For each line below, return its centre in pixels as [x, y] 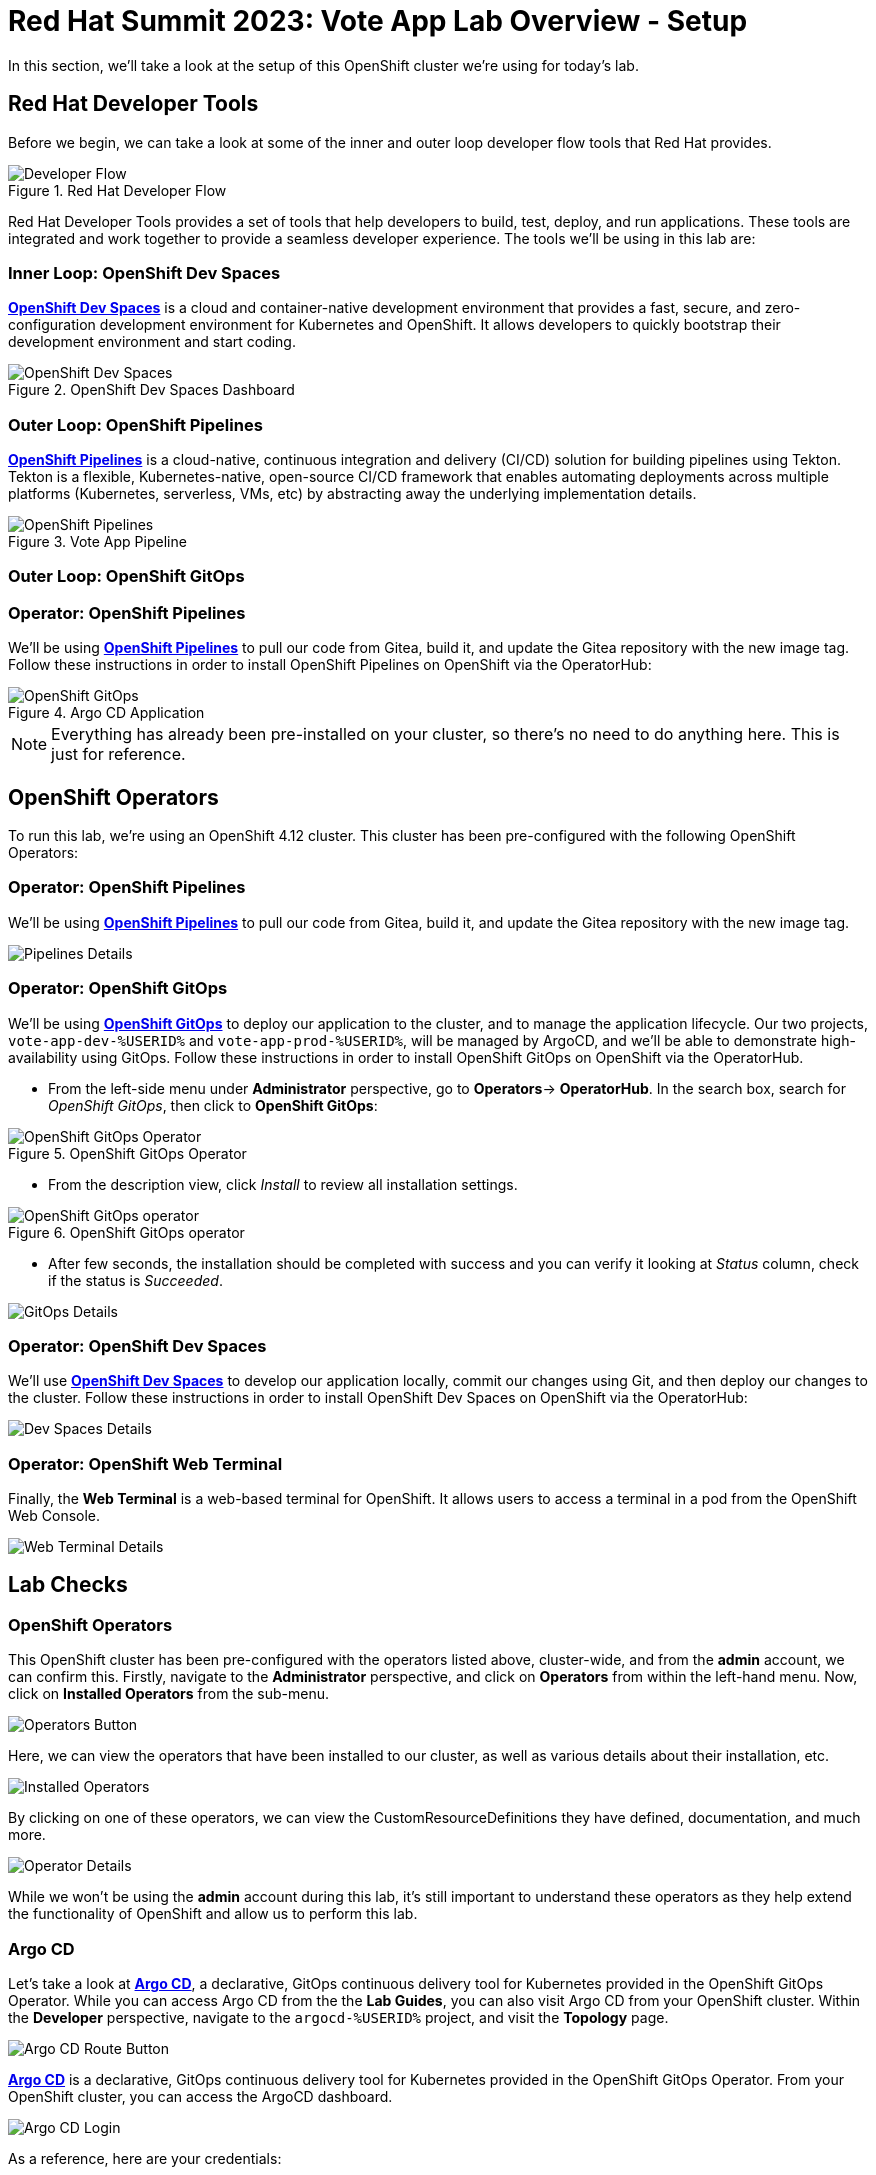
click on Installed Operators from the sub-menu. [169, 1694]
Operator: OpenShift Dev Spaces [137, 1345]
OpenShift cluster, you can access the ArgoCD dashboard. [200, 2097]
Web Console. [54, 1516]
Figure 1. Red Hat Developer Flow [117, 190]
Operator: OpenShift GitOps [118, 988]
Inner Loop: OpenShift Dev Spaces [144, 272]
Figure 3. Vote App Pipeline [97, 542]
